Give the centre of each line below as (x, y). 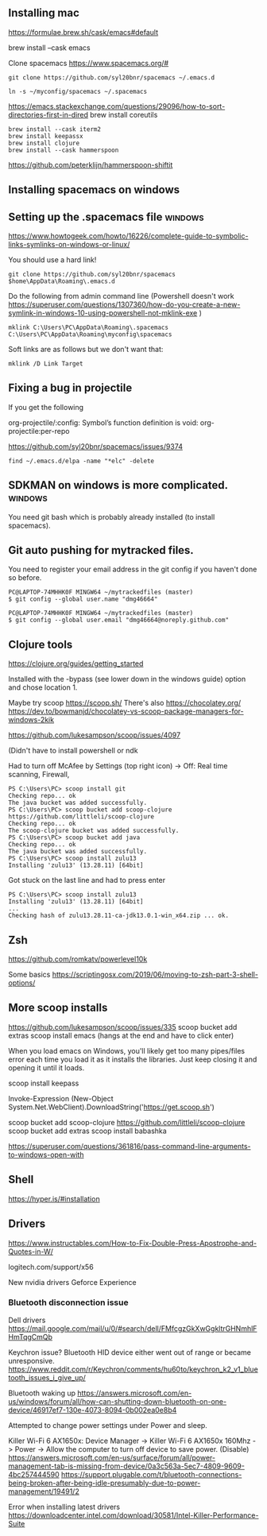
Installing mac (44, 13)
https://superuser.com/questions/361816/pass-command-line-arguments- (130, 1146)
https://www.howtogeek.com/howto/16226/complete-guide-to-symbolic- (128, 236)
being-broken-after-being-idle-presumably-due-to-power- (104, 1483)
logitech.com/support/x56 (51, 1267)
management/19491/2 (44, 1491)
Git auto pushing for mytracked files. (101, 550)
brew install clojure (44, 143)
